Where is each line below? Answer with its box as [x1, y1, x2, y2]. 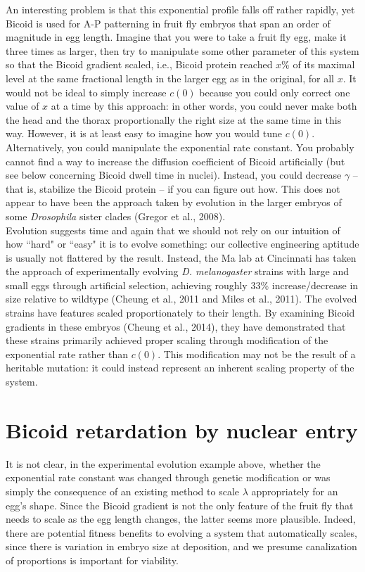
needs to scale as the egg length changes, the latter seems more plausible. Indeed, [6, 511, 356, 526]
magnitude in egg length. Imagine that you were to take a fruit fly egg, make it [6, 30, 347, 44]
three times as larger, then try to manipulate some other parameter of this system [6, 43, 359, 58]
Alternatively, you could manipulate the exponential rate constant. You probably [6, 139, 354, 154]
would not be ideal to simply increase [6, 84, 167, 99]
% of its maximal [281, 57, 355, 72]
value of [6, 98, 39, 113]
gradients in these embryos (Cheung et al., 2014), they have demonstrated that [6, 319, 346, 333]
